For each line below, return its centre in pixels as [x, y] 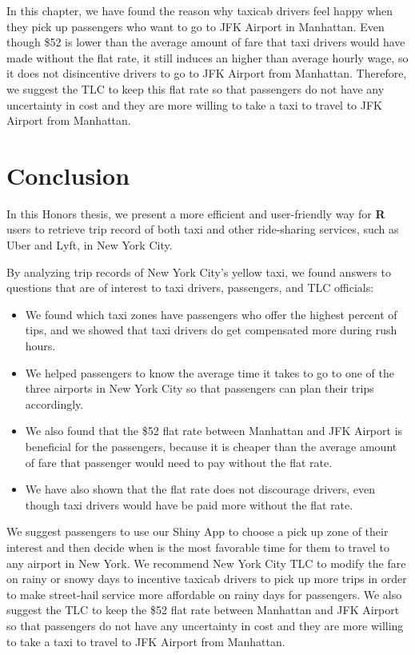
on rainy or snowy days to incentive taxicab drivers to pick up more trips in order [207, 579]
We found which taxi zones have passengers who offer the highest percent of [211, 314]
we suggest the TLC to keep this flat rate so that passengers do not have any [196, 88]
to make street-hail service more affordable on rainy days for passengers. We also [204, 594]
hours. [40, 346]
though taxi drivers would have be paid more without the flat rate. [189, 504]
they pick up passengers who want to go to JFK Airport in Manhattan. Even [196, 26]
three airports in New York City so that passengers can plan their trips [200, 388]
